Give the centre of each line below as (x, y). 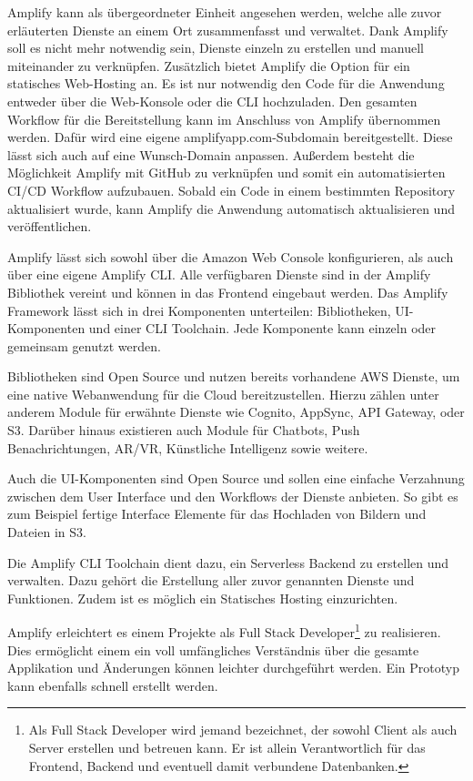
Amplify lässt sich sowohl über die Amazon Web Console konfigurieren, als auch (231, 256)
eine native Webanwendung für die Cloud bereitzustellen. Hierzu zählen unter (223, 394)
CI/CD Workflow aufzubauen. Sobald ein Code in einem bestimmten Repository (231, 190)
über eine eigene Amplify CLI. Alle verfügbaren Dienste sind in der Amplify (219, 274)
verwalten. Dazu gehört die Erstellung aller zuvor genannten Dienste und (211, 580)
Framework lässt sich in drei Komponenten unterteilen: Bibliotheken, (199, 310)
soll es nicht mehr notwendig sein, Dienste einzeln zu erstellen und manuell (216, 48)
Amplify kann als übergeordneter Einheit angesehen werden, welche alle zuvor (225, 12)
